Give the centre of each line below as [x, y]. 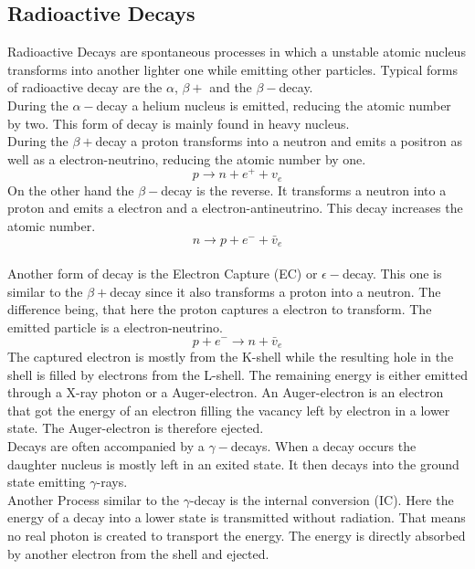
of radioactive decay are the [85, 87]
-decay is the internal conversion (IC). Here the [322, 499]
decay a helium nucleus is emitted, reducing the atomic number [274, 105]
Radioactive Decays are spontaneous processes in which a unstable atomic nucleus [237, 52]
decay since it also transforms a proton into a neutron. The [275, 291]
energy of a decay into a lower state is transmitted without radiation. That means [237, 517]
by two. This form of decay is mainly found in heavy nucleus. [179, 123]
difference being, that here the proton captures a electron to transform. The [220, 309]
